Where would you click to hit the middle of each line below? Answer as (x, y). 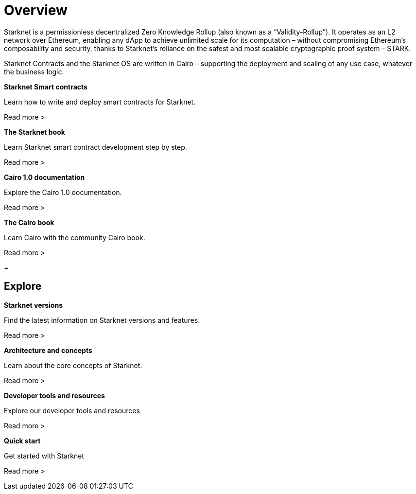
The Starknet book (35, 132)
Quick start (22, 441)
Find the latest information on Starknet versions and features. (102, 320)
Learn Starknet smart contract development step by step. (95, 147)
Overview (36, 10)
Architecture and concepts (48, 350)
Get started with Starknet (44, 456)
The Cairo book (29, 222)
